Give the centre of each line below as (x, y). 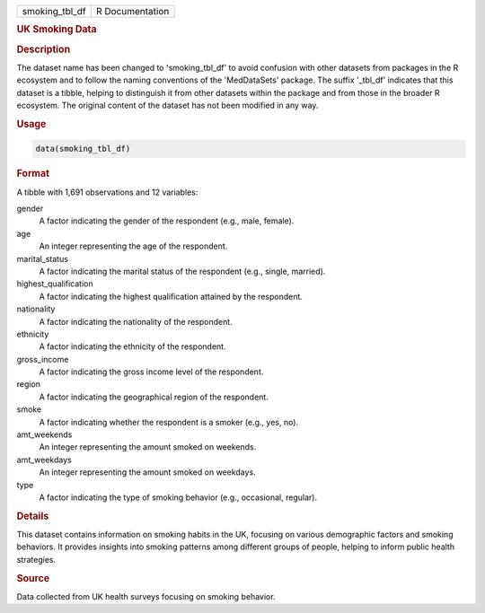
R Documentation (132, 11)
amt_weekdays (44, 460)
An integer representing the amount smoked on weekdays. (147, 472)
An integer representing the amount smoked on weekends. (148, 447)
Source (33, 578)
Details (33, 516)
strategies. (36, 559)
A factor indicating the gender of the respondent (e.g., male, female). (167, 221)
